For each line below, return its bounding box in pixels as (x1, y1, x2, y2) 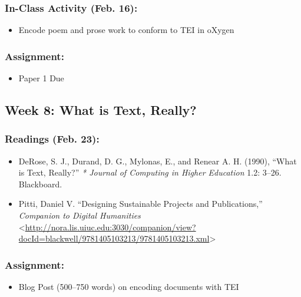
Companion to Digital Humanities (18, 209, 141, 221)
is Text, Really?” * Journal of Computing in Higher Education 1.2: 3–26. (18, 166, 282, 179)
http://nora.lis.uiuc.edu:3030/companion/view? (25, 220, 196, 233)
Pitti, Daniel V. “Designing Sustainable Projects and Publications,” (18, 197, 263, 210)
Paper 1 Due (18, 72, 64, 84)
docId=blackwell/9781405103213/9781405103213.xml (18, 232, 210, 245)
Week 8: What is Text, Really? (5, 101, 197, 119)
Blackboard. (18, 177, 62, 190)
